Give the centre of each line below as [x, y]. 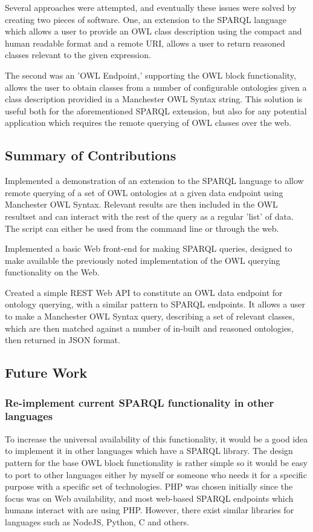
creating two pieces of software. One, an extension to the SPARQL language [146, 19]
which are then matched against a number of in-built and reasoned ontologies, [149, 328]
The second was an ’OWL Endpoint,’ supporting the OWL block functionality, [150, 75]
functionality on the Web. [52, 272]
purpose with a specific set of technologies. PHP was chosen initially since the [149, 486]
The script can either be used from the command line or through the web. [142, 228]
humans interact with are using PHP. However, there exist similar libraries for [150, 510]
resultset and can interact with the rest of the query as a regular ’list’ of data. [149, 216]
